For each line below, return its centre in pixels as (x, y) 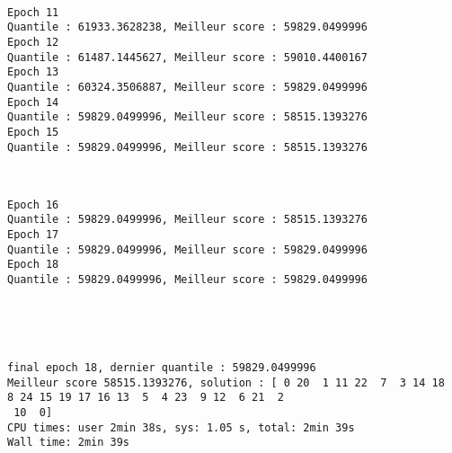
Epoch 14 (33, 102)
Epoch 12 (33, 42)
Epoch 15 (33, 132)
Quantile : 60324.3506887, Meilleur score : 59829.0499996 (187, 87)
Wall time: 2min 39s (69, 443)
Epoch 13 (33, 72)
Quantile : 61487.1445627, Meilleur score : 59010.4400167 (187, 57)
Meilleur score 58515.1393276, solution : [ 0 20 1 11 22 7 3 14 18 (226, 382)
